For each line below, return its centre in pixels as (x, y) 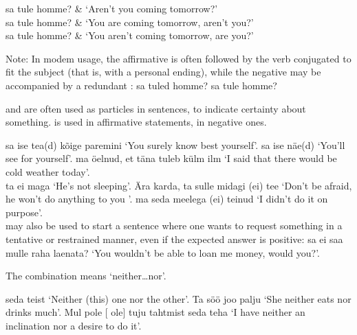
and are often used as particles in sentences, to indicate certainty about (156, 108)
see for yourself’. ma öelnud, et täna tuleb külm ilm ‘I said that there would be (171, 158)
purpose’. (24, 212)
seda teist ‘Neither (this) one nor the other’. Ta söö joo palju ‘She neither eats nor (178, 298)
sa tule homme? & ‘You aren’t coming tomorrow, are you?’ (130, 35)
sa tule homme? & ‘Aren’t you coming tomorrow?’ (112, 8)
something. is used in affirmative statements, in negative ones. (136, 122)
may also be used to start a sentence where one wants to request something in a (174, 226)
